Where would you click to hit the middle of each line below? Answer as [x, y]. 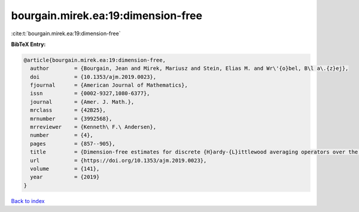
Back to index [28, 201]
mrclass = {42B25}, [68, 110]
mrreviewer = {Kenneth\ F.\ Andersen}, [93, 127]
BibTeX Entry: [28, 44]
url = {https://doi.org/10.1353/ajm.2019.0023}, [118, 160]
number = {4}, [62, 135]
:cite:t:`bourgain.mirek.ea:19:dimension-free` [66, 33]
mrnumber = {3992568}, [71, 119]
